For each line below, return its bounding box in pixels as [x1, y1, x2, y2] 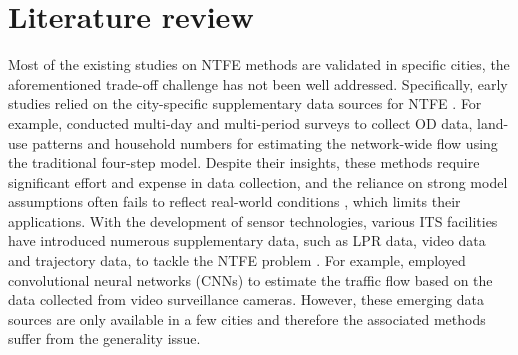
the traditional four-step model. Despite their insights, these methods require [8, 152, 480, 173]
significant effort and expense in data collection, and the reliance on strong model [8, 171, 508, 192]
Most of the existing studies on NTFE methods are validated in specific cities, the [8, 54, 510, 75]
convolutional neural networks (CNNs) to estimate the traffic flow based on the [8, 269, 493, 290]
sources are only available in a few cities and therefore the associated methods [8, 308, 486, 329]
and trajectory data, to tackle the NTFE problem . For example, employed [8, 250, 466, 271]
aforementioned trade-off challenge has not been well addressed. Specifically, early [8, 73, 508, 94]
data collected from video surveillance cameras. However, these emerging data [8, 289, 484, 310]
